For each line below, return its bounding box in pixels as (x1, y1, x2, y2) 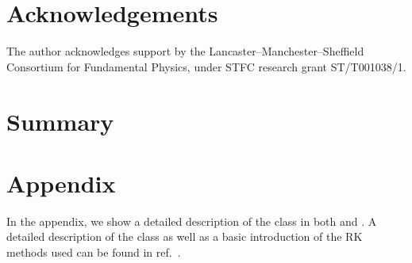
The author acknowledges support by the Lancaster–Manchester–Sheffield (6, 43, 364, 59)
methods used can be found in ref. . (6, 244, 181, 260)
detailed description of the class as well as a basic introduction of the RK (6, 228, 363, 245)
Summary (6, 105, 114, 137)
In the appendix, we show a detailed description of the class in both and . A (6, 212, 377, 229)
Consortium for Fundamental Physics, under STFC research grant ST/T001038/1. (6, 58, 406, 74)
